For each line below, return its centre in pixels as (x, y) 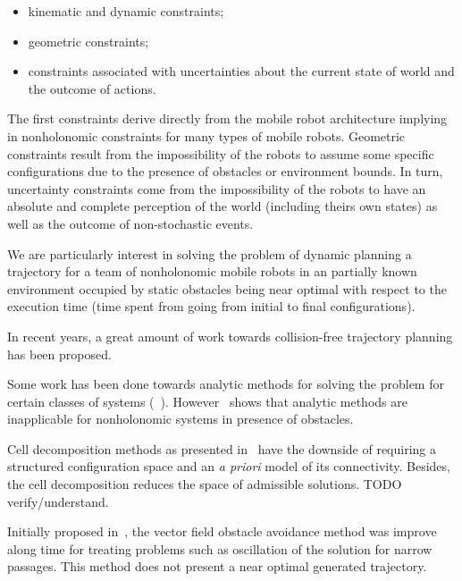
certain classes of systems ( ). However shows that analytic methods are (207, 401)
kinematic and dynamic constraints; (126, 11)
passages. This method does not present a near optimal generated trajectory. (217, 566)
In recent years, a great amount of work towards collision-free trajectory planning (230, 336)
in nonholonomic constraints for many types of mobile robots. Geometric (206, 135)
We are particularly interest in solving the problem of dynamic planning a (210, 253)
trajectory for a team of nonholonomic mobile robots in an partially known (212, 271)
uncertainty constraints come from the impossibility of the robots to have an (217, 188)
